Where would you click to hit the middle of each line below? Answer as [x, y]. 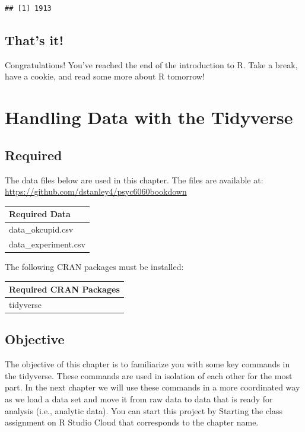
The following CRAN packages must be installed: [94, 267]
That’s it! [34, 39]
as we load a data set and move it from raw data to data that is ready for [139, 399]
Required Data [40, 214]
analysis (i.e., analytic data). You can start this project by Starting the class [144, 410]
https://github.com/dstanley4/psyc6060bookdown [96, 191]
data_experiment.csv [47, 244]
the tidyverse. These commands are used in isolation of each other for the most [149, 375]
